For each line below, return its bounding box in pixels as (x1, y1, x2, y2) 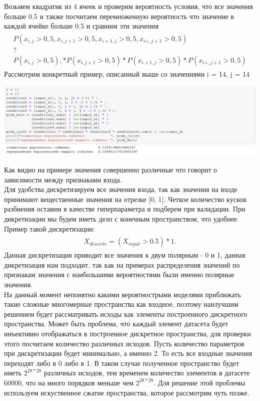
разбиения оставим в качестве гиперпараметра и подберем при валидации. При (4, 204, 245, 214)
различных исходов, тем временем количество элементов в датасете (43, 367, 250, 378)
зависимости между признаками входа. (4, 174, 122, 184)
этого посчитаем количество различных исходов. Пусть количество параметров (4, 338, 244, 348)
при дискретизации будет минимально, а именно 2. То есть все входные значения (4, 348, 252, 358)
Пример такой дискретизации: (4, 223, 95, 234)
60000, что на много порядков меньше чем (4, 377, 134, 387)
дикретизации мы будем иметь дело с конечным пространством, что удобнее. (4, 213, 239, 224)
